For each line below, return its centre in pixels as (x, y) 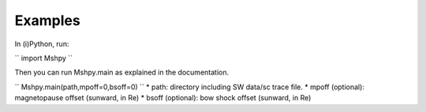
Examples (47, 20)
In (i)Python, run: (42, 44)
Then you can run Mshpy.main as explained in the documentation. (121, 72)
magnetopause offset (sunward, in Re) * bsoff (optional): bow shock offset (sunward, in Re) (163, 98)
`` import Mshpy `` (44, 58)
